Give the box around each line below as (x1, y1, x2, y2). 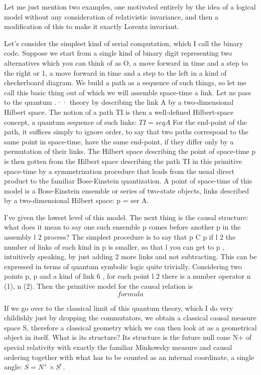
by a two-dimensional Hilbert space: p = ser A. (4, 195, 149, 206)
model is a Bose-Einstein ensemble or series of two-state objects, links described (4, 185, 249, 196)
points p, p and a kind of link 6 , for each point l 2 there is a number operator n (4, 271, 251, 281)
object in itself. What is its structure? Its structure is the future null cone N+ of (4, 332, 252, 342)
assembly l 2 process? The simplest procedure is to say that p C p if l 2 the (4, 232, 236, 242)
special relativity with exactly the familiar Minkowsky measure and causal (4, 342, 232, 352)
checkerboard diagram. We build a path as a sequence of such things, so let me (4, 77, 246, 88)
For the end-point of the (173, 116, 247, 127)
